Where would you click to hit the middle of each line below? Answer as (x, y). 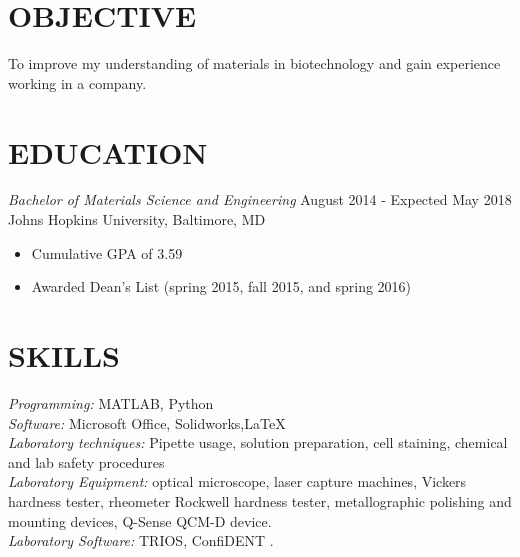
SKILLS (64, 355)
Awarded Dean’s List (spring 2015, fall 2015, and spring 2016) (221, 286)
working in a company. (77, 82)
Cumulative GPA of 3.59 (107, 252)
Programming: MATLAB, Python (111, 402)
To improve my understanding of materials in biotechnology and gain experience (254, 63)
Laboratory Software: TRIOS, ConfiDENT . (141, 540)
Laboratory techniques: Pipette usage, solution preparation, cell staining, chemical (258, 442)
